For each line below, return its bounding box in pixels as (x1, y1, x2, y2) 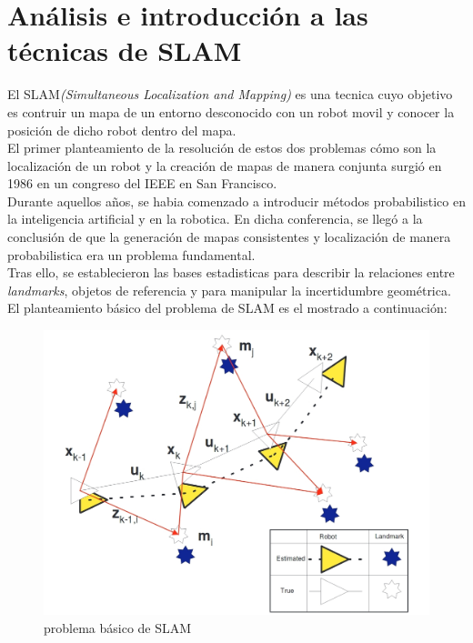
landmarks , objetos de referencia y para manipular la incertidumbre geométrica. (7, 280, 451, 299)
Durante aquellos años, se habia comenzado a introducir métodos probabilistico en (7, 191, 466, 210)
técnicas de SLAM (7, 32, 242, 69)
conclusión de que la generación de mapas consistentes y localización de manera (7, 227, 451, 246)
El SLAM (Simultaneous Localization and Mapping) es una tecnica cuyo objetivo (7, 85, 453, 104)
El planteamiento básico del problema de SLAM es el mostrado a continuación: (7, 298, 448, 317)
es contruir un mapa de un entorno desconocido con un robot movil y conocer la (7, 102, 455, 121)
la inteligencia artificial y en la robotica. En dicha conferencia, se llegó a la (7, 209, 423, 228)
